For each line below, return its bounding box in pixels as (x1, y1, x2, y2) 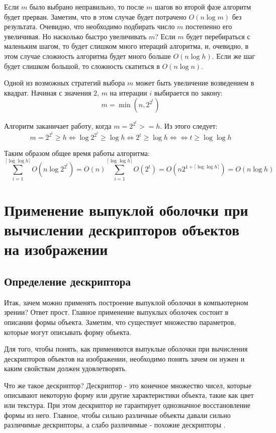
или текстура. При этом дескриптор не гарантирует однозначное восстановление (4, 400, 250, 410)
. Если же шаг (212, 50, 255, 61)
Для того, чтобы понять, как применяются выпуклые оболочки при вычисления (4, 343, 248, 354)
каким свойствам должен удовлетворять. (4, 363, 127, 374)
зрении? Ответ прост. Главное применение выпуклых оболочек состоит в (4, 307, 229, 317)
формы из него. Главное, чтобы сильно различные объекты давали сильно (4, 409, 231, 420)
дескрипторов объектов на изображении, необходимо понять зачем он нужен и (4, 353, 245, 364)
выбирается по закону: (154, 87, 223, 98)
